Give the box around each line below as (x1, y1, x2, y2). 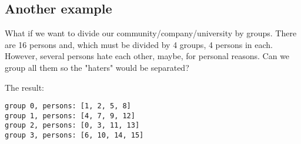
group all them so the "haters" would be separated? (5, 61, 189, 73)
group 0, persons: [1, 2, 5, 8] (5, 102, 131, 111)
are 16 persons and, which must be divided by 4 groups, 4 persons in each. (5, 38, 273, 50)
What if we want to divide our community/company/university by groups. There (5, 27, 297, 39)
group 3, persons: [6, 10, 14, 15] (5, 131, 144, 140)
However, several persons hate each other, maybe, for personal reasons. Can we (5, 50, 290, 62)
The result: (5, 81, 45, 93)
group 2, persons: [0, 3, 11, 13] (5, 121, 140, 130)
